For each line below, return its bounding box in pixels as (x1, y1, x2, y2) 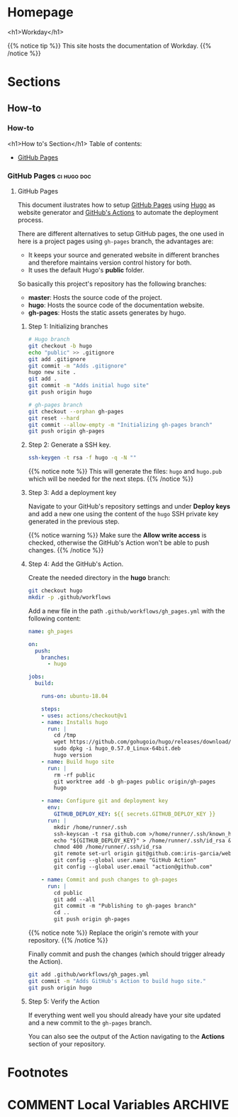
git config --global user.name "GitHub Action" (53, 857, 197, 864)
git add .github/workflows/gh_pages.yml (28, 971, 149, 979)
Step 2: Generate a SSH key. (28, 440, 111, 449)
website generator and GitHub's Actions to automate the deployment (17, 209, 219, 217)
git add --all (53, 896, 96, 903)
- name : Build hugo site (41, 758, 115, 765)
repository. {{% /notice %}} (28, 936, 108, 945)
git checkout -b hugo (28, 342, 92, 350)
